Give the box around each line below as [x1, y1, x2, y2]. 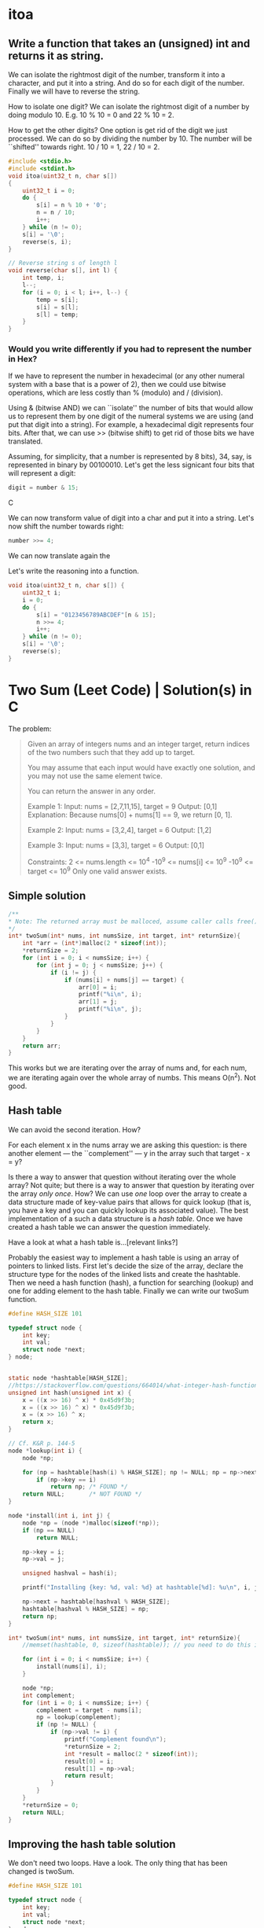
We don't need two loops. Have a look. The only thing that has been [8, 1858, 228, 1868]
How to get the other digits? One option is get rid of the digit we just [8, 126, 228, 134]
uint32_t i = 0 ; [22, 186, 76, 194]
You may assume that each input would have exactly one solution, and [27, 763, 255, 772]
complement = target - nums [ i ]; [36, 1706, 143, 1714]
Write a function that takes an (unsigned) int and [8, 37, 251, 50]
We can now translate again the [8, 551, 111, 561]
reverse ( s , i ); [22, 237, 72, 245]
